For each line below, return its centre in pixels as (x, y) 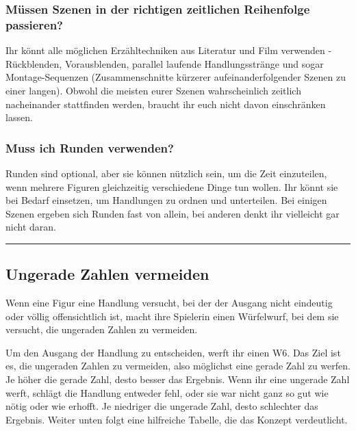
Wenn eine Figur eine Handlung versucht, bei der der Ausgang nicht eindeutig (169, 303)
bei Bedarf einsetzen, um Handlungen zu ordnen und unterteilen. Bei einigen (166, 200)
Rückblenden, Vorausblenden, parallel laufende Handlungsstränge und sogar (165, 63)
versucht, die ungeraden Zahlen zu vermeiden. (102, 329)
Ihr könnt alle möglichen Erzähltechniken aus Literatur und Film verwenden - (169, 50)
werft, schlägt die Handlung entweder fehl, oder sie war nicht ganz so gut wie (167, 392)
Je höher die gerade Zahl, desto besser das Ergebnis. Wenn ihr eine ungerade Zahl (178, 379)
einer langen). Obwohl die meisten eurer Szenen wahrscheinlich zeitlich (153, 90)
